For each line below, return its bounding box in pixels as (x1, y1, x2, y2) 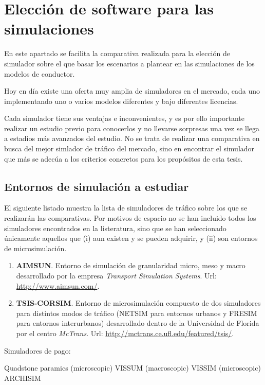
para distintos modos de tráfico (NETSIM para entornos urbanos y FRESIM (16, 307, 257, 318)
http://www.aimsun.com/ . (16, 280, 100, 291)
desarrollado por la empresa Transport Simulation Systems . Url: (16, 270, 217, 281)
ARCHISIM (4, 372, 41, 383)
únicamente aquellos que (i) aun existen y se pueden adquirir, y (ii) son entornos (4, 233, 258, 243)
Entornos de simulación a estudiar (4, 178, 189, 194)
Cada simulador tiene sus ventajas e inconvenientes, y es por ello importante (4, 113, 244, 124)
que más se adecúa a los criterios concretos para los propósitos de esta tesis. (4, 153, 243, 164)
